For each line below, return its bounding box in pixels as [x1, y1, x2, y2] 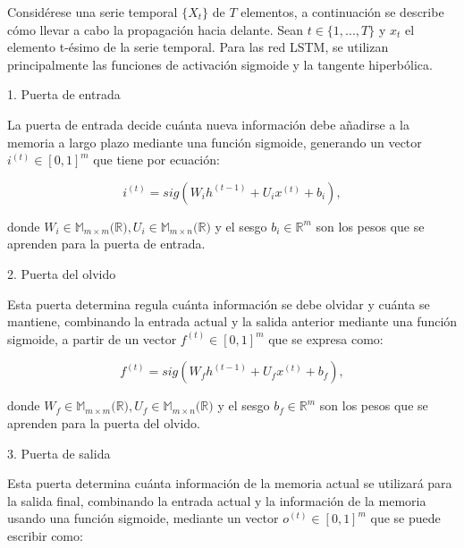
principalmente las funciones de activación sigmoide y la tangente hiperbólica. [7, 55, 433, 73]
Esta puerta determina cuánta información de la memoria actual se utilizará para [7, 474, 452, 493]
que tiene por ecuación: [93, 150, 220, 169]
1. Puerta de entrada [7, 85, 121, 104]
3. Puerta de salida [7, 443, 111, 462]
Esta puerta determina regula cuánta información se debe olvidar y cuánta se [7, 294, 430, 313]
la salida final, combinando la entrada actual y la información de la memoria [7, 491, 426, 510]
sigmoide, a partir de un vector [7, 329, 177, 348]
